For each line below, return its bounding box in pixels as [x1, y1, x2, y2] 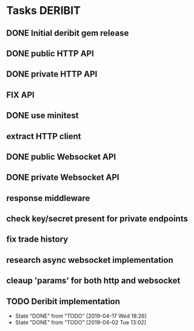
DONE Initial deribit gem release [6, 28, 129, 38]
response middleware [6, 193, 90, 203]
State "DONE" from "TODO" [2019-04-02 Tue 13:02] [15, 319, 147, 326]
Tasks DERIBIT [6, 4, 81, 18]
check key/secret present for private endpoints [6, 214, 188, 224]
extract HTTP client [6, 131, 82, 142]
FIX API [6, 89, 35, 100]
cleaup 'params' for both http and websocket [6, 276, 181, 286]
